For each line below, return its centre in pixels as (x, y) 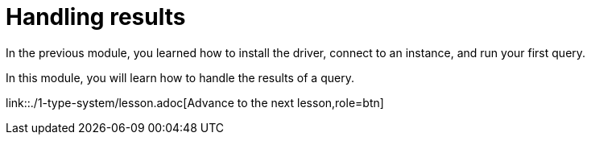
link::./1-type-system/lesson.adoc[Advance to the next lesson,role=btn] (195, 102)
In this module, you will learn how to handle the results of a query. (180, 77)
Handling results (96, 17)
